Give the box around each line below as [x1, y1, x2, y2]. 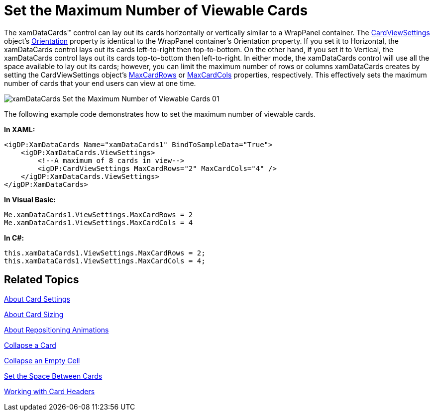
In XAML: [4, 125, 35, 134]
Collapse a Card [4, 340, 56, 349]
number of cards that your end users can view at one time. [4, 79, 196, 87]
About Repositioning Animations [4, 325, 109, 334]
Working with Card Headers [4, 387, 95, 396]
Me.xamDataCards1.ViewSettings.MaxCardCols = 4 [4, 218, 193, 227]
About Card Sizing [4, 310, 64, 319]
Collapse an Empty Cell [4, 356, 80, 365]
